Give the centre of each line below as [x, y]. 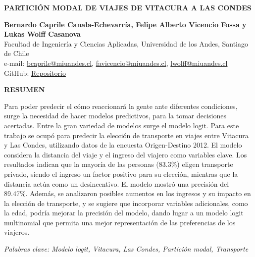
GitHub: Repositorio [35, 73]
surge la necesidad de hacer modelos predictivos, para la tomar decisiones [115, 116]
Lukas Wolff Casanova [42, 34]
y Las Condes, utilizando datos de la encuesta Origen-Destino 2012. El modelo [123, 145]
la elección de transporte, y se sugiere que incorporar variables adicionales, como [126, 203]
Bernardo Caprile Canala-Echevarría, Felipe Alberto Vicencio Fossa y [125, 24]
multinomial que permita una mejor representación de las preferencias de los [120, 222]
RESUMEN [25, 89]
